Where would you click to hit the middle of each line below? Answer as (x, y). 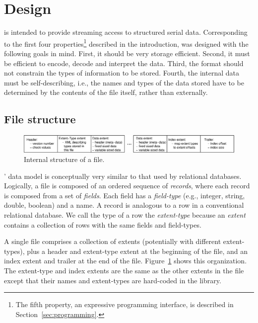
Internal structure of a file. (64, 159)
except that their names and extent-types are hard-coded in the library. (113, 280)
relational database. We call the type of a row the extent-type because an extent (125, 215)
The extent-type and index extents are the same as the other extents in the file (124, 271)
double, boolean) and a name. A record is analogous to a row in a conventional (124, 205)
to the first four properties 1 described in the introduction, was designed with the (126, 43)
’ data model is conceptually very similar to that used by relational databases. (123, 176)
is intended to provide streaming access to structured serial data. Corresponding (126, 32)
